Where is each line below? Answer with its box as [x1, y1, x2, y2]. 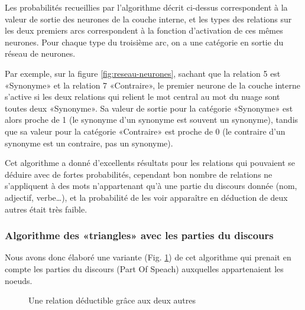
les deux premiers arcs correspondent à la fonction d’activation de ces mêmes [5, 24, 283, 37]
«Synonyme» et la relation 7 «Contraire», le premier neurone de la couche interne [5, 79, 301, 91]
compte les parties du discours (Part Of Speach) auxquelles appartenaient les [5, 262, 284, 275]
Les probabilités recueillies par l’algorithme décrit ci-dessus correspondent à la [5, 1, 288, 13]
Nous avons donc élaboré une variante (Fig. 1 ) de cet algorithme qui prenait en [5, 251, 291, 263]
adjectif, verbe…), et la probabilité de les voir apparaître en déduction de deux [5, 191, 288, 203]
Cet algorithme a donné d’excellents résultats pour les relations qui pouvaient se [5, 156, 295, 169]
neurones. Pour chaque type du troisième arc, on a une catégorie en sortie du [5, 35, 284, 48]
